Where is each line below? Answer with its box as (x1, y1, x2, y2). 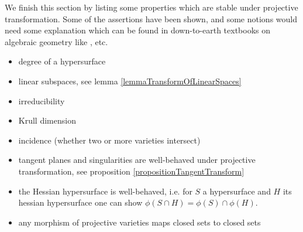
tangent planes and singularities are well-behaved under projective (18, 153, 256, 166)
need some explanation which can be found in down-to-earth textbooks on (5, 24, 271, 36)
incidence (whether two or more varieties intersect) (18, 134, 201, 146)
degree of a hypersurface (18, 55, 106, 67)
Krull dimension (18, 114, 76, 127)
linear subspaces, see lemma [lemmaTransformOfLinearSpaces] (18, 74, 242, 87)
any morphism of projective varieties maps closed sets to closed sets (18, 216, 261, 228)
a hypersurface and (202, 185, 271, 197)
